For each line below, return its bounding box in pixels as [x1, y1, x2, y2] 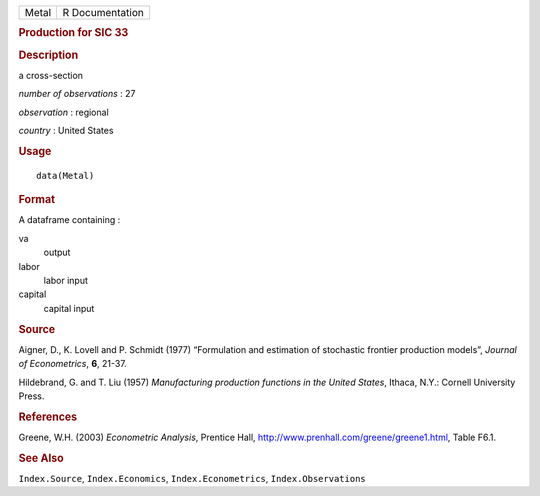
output [43, 246, 71, 259]
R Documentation [62, 6, 144, 19]
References [18, 410, 78, 424]
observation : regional [18, 106, 109, 118]
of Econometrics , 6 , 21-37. [18, 358, 127, 370]
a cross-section [18, 69, 84, 81]
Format [18, 193, 55, 207]
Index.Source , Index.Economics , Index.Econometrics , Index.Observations [18, 473, 366, 485]
